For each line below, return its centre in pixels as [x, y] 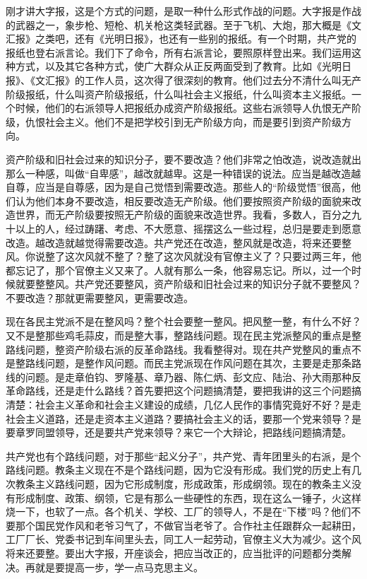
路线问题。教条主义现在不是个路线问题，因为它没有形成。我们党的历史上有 [179, 470]
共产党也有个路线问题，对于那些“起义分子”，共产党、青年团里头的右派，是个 [183, 456]
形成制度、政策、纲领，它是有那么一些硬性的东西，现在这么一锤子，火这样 [188, 497]
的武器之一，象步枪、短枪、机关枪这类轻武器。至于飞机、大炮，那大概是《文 [183, 24]
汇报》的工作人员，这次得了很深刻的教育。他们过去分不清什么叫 [193, 80]
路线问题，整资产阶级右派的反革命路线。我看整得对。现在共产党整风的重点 [179, 349]
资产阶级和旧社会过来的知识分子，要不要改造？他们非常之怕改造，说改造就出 [183, 159]
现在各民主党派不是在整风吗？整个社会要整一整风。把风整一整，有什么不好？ [183, 321]
